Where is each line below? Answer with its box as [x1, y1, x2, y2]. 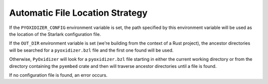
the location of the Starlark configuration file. [9, 31, 101, 37]
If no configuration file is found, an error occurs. [9, 72, 108, 78]
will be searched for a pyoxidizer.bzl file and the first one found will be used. [9, 47, 174, 53]
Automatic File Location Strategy [9, 7, 148, 18]
